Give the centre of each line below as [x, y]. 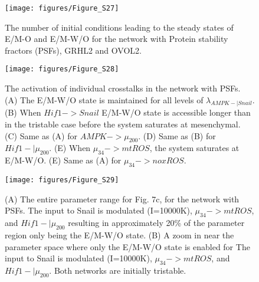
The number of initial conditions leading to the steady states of [119, 27]
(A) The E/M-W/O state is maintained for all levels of [104, 99]
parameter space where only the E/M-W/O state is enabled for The [127, 246]
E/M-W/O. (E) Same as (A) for [63, 160]
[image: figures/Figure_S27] [62, 8]
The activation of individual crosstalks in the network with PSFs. [123, 88]
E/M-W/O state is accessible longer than [176, 112]
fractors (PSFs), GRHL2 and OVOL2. [73, 50]
